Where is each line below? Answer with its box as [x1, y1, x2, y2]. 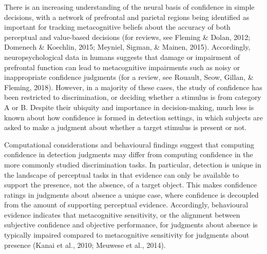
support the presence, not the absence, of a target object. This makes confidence [4, 179, 257, 190]
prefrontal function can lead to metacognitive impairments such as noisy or [4, 61, 240, 72]
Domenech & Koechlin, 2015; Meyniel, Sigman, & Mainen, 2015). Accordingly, [4, 41, 251, 52]
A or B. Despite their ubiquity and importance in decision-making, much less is [4, 101, 254, 112]
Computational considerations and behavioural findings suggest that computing [4, 139, 255, 150]
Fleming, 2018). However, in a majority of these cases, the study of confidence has [4, 81, 262, 92]
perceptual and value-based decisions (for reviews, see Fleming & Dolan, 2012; [4, 31, 251, 42]
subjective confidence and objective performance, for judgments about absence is [4, 219, 258, 230]
